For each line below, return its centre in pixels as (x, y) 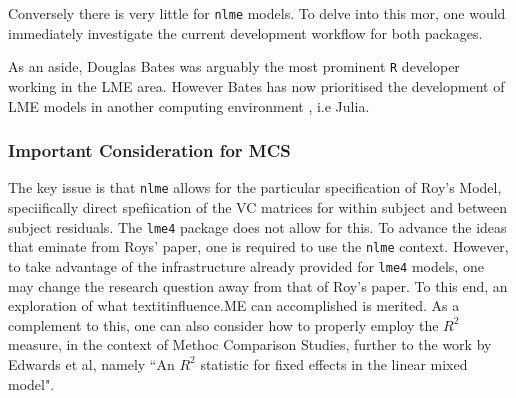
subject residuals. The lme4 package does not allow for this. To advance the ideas (257, 226)
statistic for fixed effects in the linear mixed (334, 363)
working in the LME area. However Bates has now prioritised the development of (256, 85)
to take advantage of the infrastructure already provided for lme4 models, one (246, 265)
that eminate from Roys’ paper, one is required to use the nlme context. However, (258, 246)
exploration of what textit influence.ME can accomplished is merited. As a (234, 305)
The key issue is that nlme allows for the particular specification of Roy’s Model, (255, 187)
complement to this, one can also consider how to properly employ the (223, 324)
